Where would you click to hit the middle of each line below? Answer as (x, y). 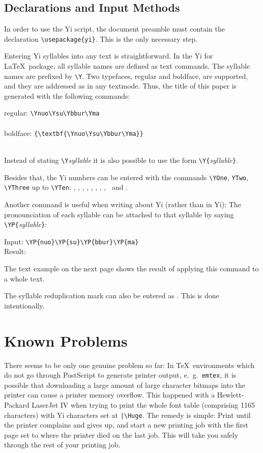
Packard (17, 404)
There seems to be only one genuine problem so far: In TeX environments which (129, 365)
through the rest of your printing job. (62, 445)
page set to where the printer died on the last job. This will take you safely (121, 434)
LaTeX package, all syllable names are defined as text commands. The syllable (127, 66)
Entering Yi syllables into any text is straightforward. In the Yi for (109, 56)
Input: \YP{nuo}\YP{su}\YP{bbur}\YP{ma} (71, 241)
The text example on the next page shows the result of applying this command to (131, 268)
